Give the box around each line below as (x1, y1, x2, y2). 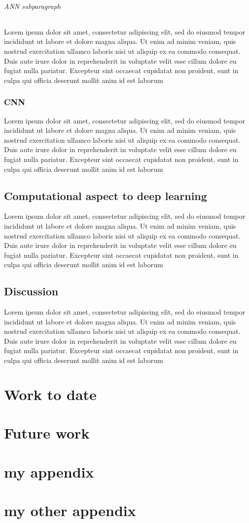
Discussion (4, 283, 59, 299)
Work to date (4, 384, 97, 404)
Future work (4, 423, 90, 443)
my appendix (4, 461, 94, 482)
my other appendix (4, 500, 136, 520)
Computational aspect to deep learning (4, 188, 207, 203)
